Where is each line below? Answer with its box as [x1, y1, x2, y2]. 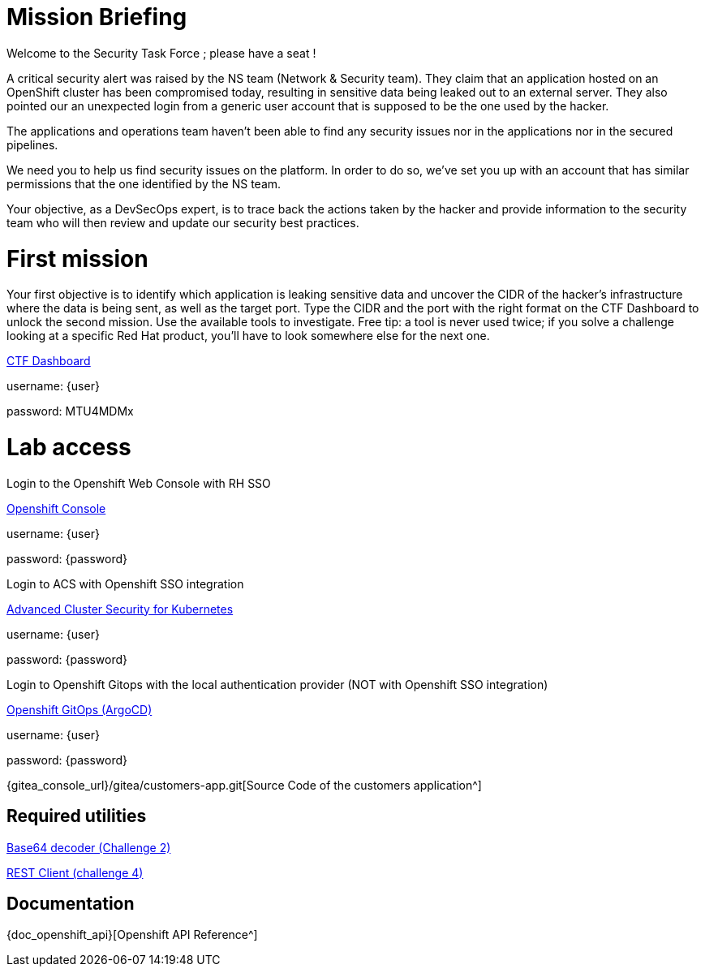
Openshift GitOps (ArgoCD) [6, 702, 153, 717]
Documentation [6, 893, 135, 915]
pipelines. [6, 137, 58, 152]
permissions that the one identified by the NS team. [6, 176, 282, 191]
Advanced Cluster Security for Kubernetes [6, 601, 234, 616]
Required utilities [6, 806, 147, 827]
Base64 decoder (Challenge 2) [6, 840, 171, 855]
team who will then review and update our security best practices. [6, 215, 359, 230]
